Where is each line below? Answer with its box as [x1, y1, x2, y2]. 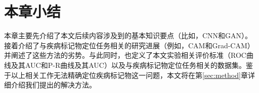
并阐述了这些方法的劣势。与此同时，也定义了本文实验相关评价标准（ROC [4, 50, 246, 60]
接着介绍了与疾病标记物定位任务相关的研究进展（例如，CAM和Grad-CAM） [4, 40, 254, 50]
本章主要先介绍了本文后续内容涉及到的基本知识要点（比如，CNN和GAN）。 [4, 30, 252, 41]
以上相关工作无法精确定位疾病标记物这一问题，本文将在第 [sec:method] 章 [11, 69, 248, 80]
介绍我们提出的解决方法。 [11, 79, 96, 90]
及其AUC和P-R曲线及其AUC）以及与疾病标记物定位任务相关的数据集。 [11, 59, 246, 70]
